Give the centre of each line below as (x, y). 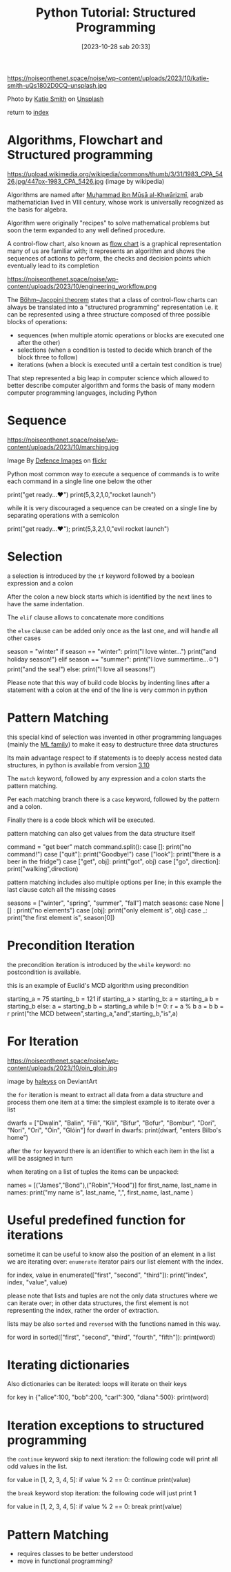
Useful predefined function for (97, 1220)
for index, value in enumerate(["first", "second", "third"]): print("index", (108, 1275)
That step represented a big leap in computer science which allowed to (108, 377)
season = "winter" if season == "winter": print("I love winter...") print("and (112, 651)
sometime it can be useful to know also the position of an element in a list (111, 1254)
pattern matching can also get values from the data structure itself (101, 833)
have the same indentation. (46, 603)
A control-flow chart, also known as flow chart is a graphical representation (114, 243)
